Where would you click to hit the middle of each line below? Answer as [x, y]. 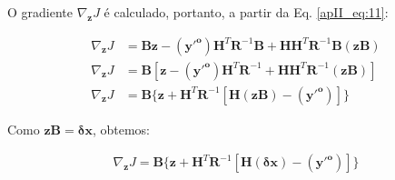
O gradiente [40, 12]
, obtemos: [121, 129]
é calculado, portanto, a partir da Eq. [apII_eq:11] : [246, 12]
